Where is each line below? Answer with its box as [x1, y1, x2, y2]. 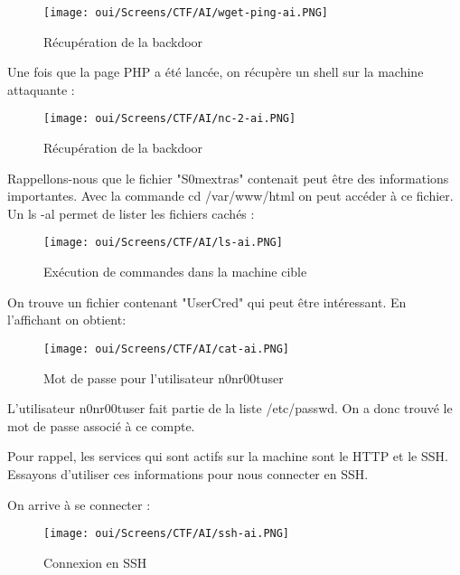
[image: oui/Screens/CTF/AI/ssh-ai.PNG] [43, 527, 290, 541]
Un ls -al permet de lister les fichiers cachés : [7, 203, 255, 222]
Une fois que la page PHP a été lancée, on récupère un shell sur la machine [7, 62, 424, 81]
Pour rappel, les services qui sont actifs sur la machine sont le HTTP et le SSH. [7, 447, 448, 466]
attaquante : [7, 80, 75, 99]
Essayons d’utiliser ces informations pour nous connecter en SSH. [7, 464, 369, 483]
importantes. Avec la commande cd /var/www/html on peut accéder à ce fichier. [7, 186, 454, 205]
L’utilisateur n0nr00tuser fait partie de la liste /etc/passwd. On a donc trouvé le [7, 399, 453, 418]
